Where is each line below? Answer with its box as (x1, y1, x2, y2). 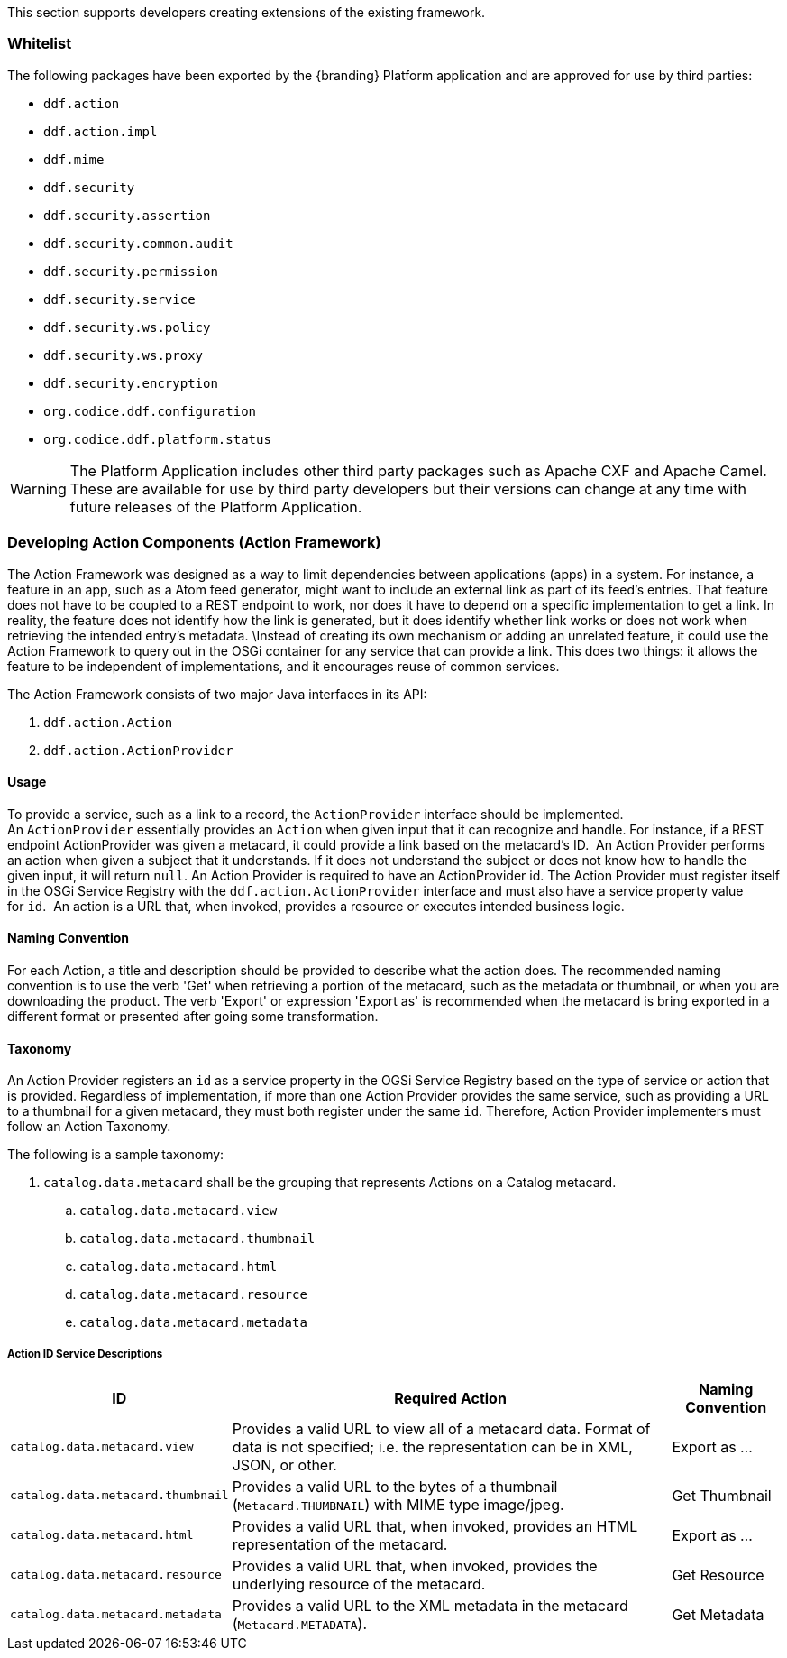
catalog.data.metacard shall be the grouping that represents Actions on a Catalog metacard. (43, 1174, 617, 1191)
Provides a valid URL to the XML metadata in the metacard (232, 1596, 628, 1615)
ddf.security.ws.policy (43, 319, 211, 335)
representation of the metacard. (232, 1534, 448, 1553)
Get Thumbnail (672, 1486, 772, 1505)
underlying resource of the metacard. (232, 1574, 486, 1593)
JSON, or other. (232, 1455, 337, 1474)
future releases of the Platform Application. (69, 497, 362, 516)
